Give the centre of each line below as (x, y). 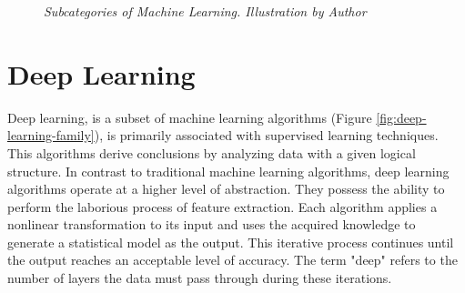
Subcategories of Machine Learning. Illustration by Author (205, 11)
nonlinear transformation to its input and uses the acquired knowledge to (212, 224)
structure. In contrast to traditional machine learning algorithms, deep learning (228, 171)
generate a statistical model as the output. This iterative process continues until (231, 242)
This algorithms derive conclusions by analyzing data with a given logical (212, 152)
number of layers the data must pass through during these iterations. (200, 278)
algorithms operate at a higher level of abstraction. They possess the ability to (226, 189)
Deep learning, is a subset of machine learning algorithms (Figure (190, 117)
